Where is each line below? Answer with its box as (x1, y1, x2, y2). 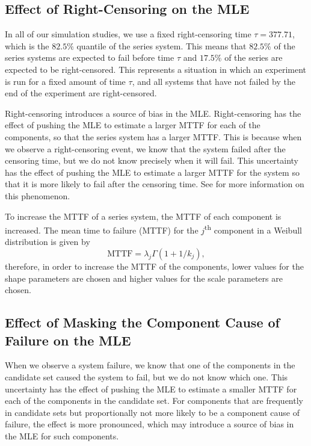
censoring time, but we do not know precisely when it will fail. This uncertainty (5, 154, 299, 167)
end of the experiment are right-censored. (5, 87, 157, 99)
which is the (5, 39, 49, 52)
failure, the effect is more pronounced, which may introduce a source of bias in (5, 418, 294, 430)
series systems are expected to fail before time (5, 51, 174, 64)
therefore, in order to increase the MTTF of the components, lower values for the (5, 259, 304, 272)
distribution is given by (5, 235, 90, 248)
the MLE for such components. (5, 429, 119, 442)
